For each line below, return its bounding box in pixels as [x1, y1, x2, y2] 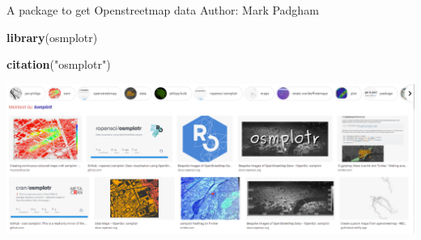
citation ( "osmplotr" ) [6, 56, 111, 73]
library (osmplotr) [6, 28, 98, 45]
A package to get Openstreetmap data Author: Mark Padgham [6, 2, 319, 18]
